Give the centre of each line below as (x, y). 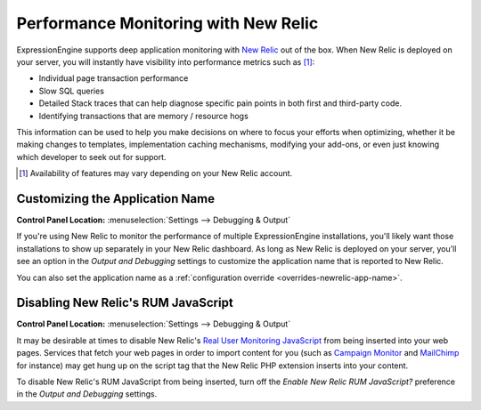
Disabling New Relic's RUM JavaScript (125, 303)
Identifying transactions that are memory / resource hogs (143, 116)
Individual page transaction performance (114, 78)
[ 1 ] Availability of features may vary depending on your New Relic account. (156, 173)
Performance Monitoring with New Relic (167, 23)
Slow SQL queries (71, 91)
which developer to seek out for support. (91, 157)
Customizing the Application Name (116, 199)
